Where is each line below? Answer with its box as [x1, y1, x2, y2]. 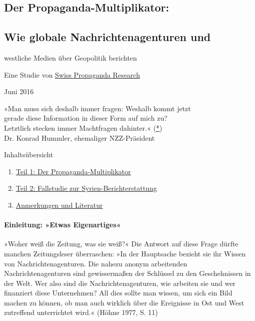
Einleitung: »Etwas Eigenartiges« [4, 219, 121, 230]
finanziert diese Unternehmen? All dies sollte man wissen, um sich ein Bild [4, 287, 232, 298]
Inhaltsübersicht [4, 149, 53, 160]
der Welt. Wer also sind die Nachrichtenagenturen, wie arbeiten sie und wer [4, 277, 235, 288]
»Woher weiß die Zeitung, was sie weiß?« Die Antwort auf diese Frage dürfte [4, 238, 238, 249]
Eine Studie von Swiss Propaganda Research [4, 69, 140, 80]
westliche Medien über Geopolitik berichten [4, 52, 137, 63]
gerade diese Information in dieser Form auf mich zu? [4, 113, 167, 123]
